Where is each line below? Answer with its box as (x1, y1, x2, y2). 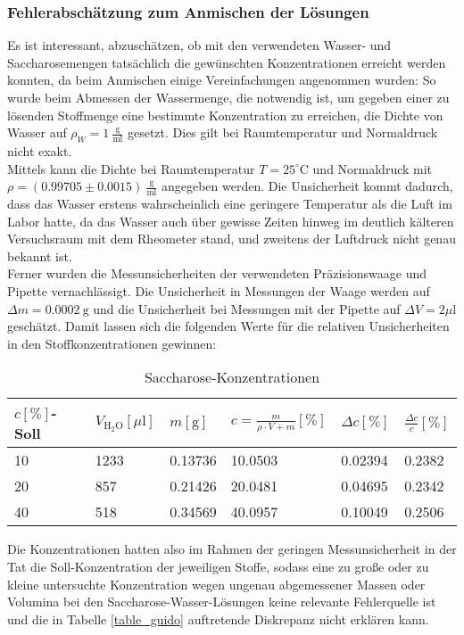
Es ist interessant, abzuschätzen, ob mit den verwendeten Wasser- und (7, 36, 392, 54)
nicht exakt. (7, 141, 72, 160)
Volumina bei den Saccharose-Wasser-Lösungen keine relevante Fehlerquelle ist (7, 592, 436, 611)
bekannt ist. (7, 246, 72, 265)
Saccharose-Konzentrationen (144, 367, 320, 388)
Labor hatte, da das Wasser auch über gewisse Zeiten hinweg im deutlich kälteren (7, 211, 454, 230)
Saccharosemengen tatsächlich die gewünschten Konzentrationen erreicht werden (7, 53, 446, 71)
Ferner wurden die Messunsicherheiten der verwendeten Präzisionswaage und (7, 264, 427, 283)
